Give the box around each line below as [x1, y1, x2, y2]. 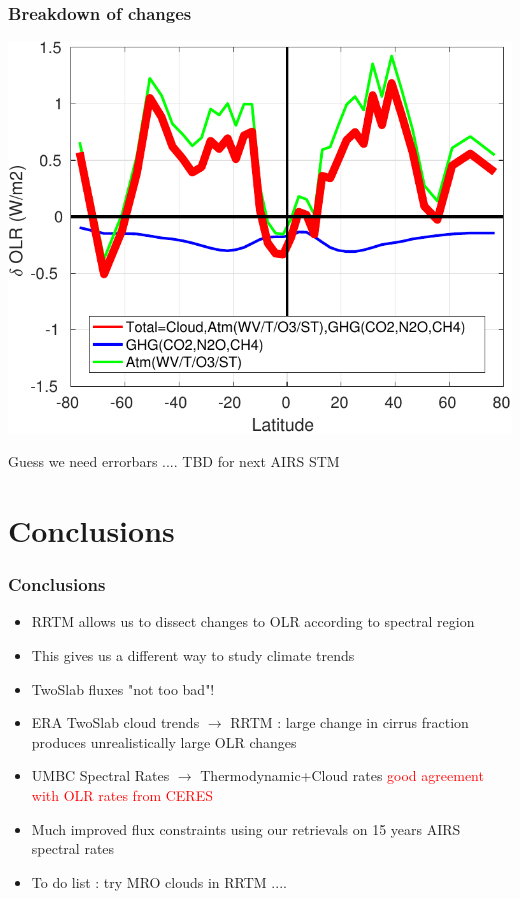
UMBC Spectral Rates [31, 765, 170, 786]
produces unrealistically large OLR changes [31, 731, 297, 752]
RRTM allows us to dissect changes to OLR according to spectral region [31, 611, 475, 632]
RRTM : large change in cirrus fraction [230, 712, 469, 733]
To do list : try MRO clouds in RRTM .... [31, 871, 287, 892]
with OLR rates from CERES [31, 785, 213, 806]
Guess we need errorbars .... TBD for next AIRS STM [8, 451, 340, 472]
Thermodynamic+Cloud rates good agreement [200, 765, 484, 786]
